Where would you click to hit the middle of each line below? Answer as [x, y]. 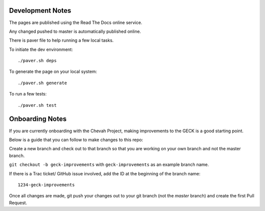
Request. [18, 203]
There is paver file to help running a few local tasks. [61, 40]
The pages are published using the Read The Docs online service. [76, 23]
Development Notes [40, 11]
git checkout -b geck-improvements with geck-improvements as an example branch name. [109, 164]
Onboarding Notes [38, 119]
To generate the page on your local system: [53, 71]
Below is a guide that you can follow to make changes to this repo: [76, 140]
